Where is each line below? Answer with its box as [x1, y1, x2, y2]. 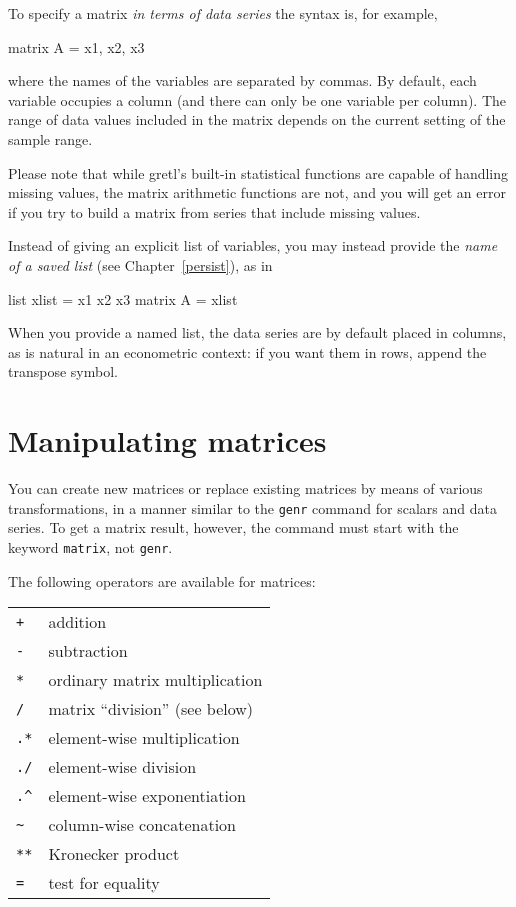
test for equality [48, 871, 160, 895]
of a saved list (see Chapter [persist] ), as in [8, 254, 273, 275]
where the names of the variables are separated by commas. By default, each [8, 70, 477, 91]
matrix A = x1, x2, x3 [8, 36, 145, 57]
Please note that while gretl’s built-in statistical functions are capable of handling [8, 162, 509, 183]
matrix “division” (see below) [48, 697, 254, 721]
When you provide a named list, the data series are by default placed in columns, [8, 322, 507, 343]
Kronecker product [48, 842, 180, 866]
